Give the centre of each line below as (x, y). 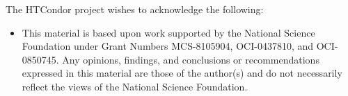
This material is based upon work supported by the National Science (168, 32)
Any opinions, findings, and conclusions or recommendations (191, 59)
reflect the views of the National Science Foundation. (135, 86)
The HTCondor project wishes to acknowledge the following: (135, 9)
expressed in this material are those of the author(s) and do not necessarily (182, 73)
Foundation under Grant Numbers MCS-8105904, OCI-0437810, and (168, 46)
